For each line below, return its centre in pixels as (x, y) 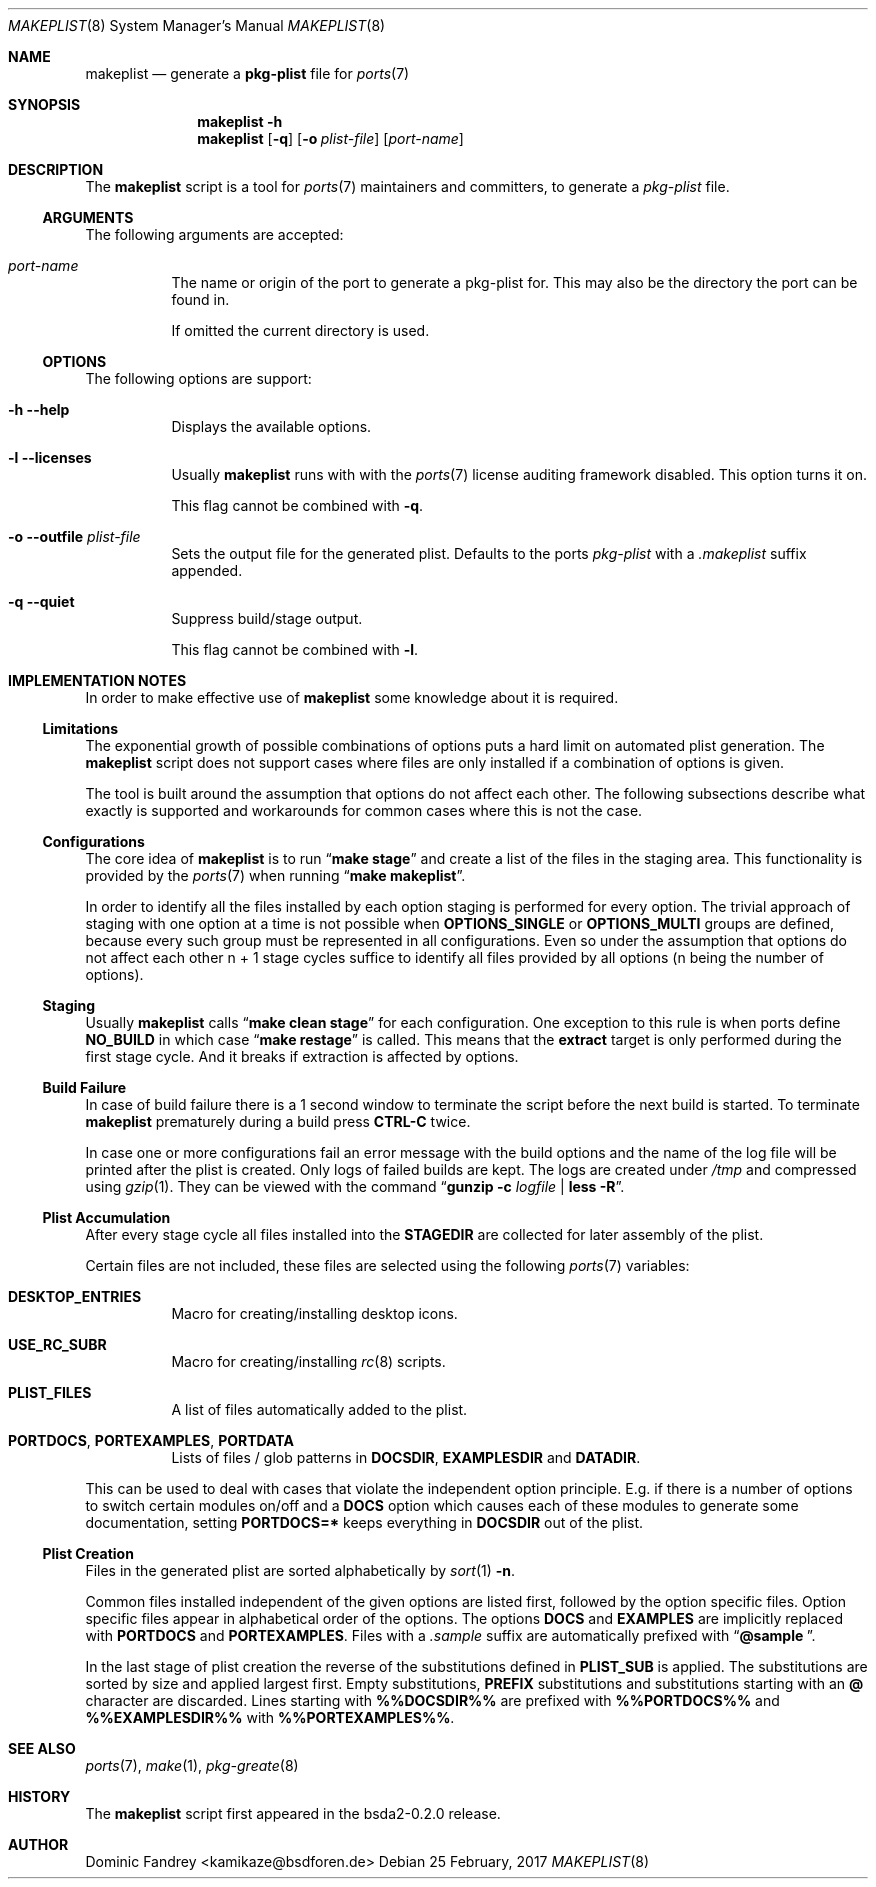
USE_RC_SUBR (57, 1344)
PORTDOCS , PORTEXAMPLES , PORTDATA (151, 1440)
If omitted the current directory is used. (300, 330)
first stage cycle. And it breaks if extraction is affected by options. (302, 1056)
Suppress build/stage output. (267, 618)
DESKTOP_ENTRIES (75, 1296)
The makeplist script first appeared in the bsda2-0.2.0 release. (293, 1813)
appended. (207, 570)
